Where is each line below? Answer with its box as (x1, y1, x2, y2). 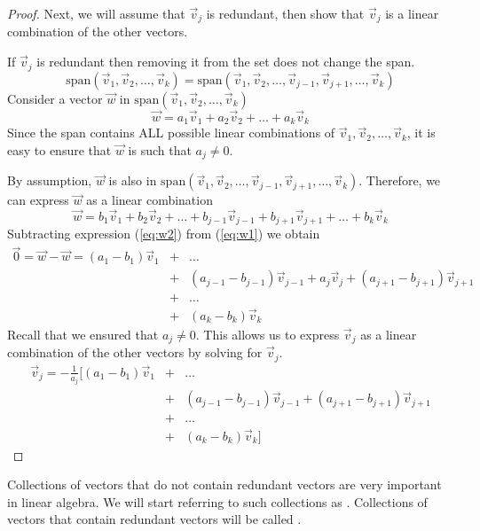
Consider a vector (7, 89, 103, 107)
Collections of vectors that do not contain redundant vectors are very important (7, 475, 442, 494)
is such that (128, 140, 192, 159)
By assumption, (7, 171, 92, 190)
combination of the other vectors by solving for (7, 343, 263, 362)
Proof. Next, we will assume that (7, 4, 185, 22)
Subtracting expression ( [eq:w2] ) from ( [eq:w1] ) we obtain (7, 224, 320, 243)
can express (7, 191, 69, 209)
